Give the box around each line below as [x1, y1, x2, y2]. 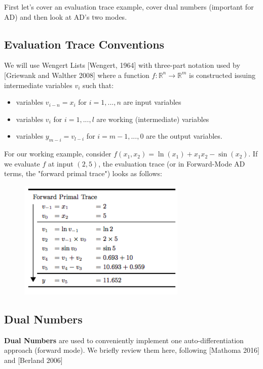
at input [48, 158, 73, 169]
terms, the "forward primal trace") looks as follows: [4, 168, 162, 179]
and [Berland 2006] [4, 354, 63, 365]
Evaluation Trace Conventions [4, 36, 165, 52]
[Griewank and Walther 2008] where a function [4, 69, 149, 80]
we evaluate [4, 158, 40, 169]
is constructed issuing [189, 69, 256, 80]
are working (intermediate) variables [96, 113, 209, 124]
